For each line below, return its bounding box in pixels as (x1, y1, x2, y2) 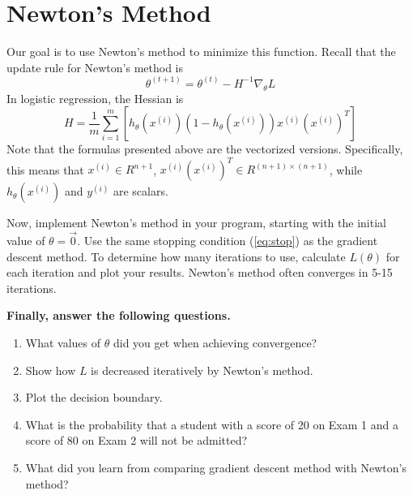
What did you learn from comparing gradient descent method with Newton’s (25, 458, 407, 476)
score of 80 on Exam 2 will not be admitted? (25, 432, 248, 449)
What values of (25, 334, 101, 351)
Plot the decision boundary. (25, 389, 163, 406)
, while (329, 161, 363, 178)
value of (6, 232, 45, 249)
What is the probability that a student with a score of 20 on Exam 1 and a (25, 415, 398, 433)
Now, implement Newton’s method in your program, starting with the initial (6, 214, 386, 231)
